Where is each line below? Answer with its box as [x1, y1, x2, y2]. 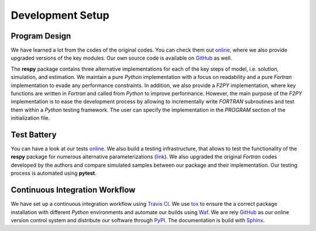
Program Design [11, 31, 71, 41]
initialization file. [11, 115, 50, 122]
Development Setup [11, 9, 109, 22]
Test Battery [11, 130, 57, 140]
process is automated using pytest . [11, 170, 97, 177]
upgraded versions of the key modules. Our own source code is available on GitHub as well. [11, 54, 232, 61]
